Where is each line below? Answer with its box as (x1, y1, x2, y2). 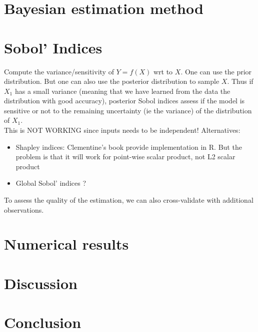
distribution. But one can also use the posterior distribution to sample (4, 76, 219, 86)
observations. (4, 204, 44, 215)
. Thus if (227, 76, 253, 86)
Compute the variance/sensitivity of (4, 66, 114, 76)
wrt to (153, 66, 173, 76)
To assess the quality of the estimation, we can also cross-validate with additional (4, 195, 253, 205)
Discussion (4, 273, 77, 293)
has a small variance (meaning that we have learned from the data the (14, 85, 230, 96)
